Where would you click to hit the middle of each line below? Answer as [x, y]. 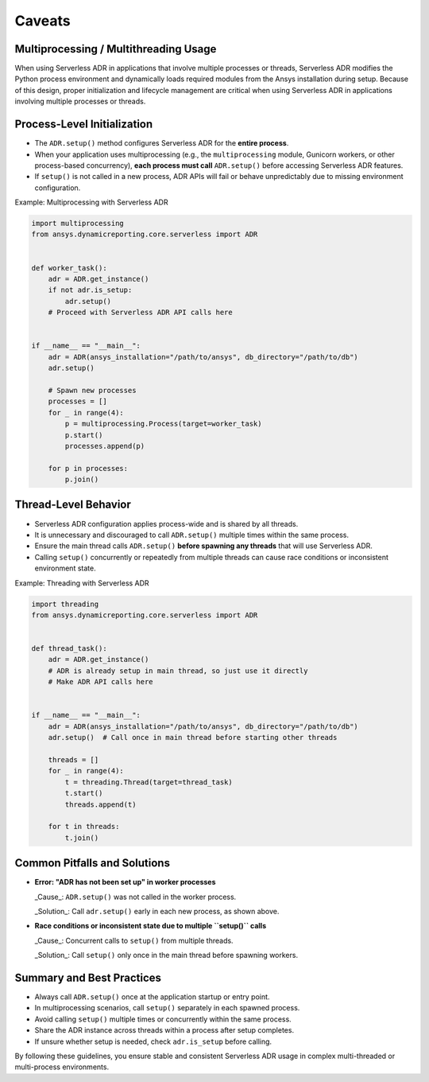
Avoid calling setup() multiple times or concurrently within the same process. [163, 1019]
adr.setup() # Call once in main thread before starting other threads [193, 738]
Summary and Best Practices [88, 977]
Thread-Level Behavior [73, 505]
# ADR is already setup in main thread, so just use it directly [178, 671]
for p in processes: [88, 468]
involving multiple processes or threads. [80, 101]
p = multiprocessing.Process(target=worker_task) [163, 424]
